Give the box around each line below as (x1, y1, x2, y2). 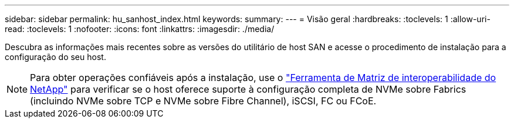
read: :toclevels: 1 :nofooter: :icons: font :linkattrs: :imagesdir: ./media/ (5, 24, 275, 34)
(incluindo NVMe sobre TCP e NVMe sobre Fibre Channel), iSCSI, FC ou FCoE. (30, 95, 377, 107)
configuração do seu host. (5, 52, 106, 62)
